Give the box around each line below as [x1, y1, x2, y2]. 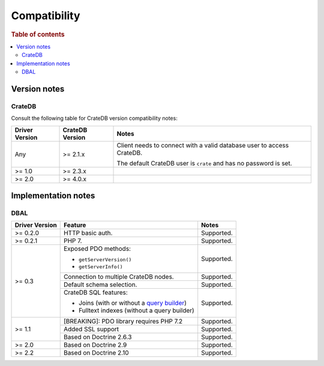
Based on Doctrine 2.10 [63, 349, 129, 357]
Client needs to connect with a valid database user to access [116, 141, 289, 149]
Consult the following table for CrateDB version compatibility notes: [11, 114, 178, 122]
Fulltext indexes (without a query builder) [78, 306, 194, 314]
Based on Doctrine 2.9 [63, 341, 127, 349]
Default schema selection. [63, 280, 137, 289]
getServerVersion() [78, 256, 132, 263]
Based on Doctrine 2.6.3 [63, 333, 132, 341]
